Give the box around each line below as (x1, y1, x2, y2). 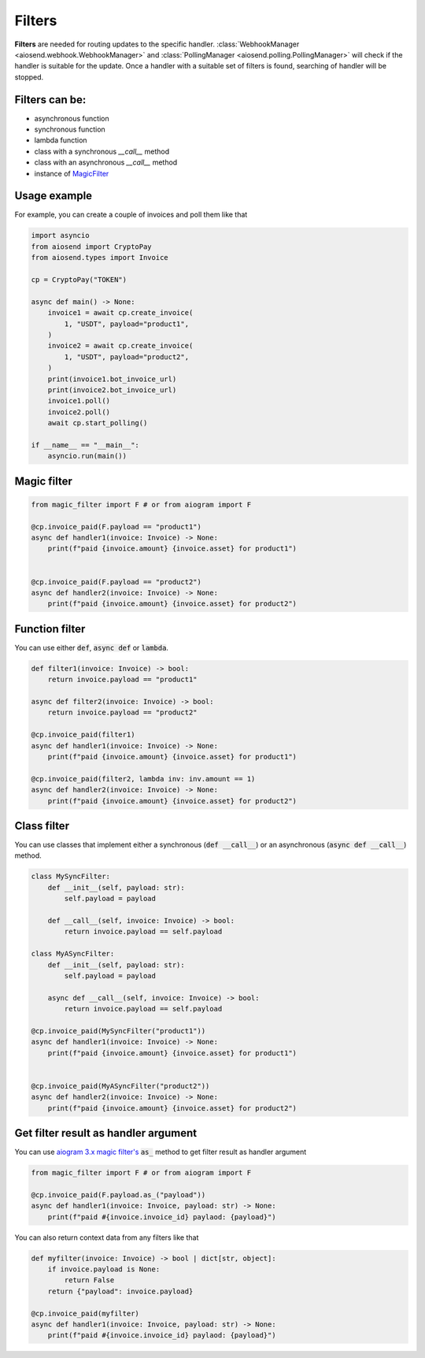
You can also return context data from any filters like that (14, 1233, 199, 1242)
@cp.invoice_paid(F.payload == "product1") (31, 522, 202, 531)
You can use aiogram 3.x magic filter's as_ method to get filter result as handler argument (14, 1147, 307, 1157)
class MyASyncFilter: (31, 949, 115, 959)
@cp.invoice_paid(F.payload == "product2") (31, 577, 202, 586)
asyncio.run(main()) (47, 451, 128, 461)
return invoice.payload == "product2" (47, 708, 198, 717)
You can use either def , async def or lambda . (14, 643, 169, 652)
